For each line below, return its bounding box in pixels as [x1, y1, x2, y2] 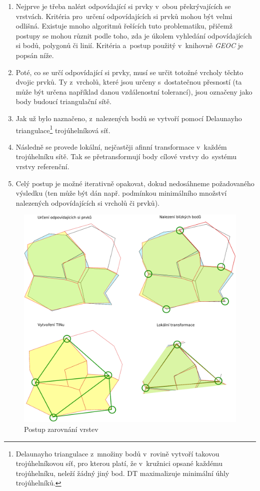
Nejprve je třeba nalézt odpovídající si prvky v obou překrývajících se [15, 1, 231, 11]
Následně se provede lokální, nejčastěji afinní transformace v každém [15, 141, 227, 152]
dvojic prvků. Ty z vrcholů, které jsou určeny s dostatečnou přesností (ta [15, 77, 242, 87]
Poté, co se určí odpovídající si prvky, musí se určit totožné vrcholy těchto [15, 67, 243, 77]
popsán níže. [15, 50, 54, 60]
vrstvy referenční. [15, 161, 69, 171]
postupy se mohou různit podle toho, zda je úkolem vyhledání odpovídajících [15, 30, 252, 41]
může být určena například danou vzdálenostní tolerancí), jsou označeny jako [15, 86, 252, 97]
